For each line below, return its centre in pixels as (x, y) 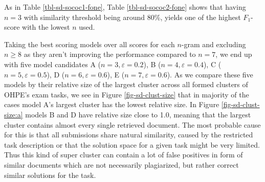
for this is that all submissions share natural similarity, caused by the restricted (129, 135)
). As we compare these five (210, 74)
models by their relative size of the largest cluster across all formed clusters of (126, 84)
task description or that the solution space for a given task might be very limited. (132, 144)
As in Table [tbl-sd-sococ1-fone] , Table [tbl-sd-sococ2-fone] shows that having (125, 7)
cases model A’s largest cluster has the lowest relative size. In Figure (112, 104)
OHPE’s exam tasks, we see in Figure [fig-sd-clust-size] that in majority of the (127, 94)
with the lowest (46, 27)
